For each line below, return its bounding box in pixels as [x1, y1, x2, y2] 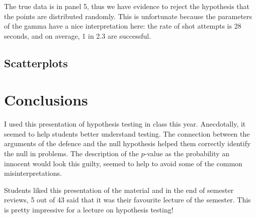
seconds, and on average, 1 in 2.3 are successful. [4, 30, 151, 41]
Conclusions [4, 89, 88, 110]
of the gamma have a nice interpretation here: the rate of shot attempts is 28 [4, 21, 241, 31]
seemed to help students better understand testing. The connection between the [4, 128, 250, 139]
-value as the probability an [144, 148, 230, 159]
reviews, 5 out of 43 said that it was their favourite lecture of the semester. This [4, 194, 251, 205]
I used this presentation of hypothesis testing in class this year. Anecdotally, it [4, 119, 246, 129]
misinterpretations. [4, 168, 62, 178]
